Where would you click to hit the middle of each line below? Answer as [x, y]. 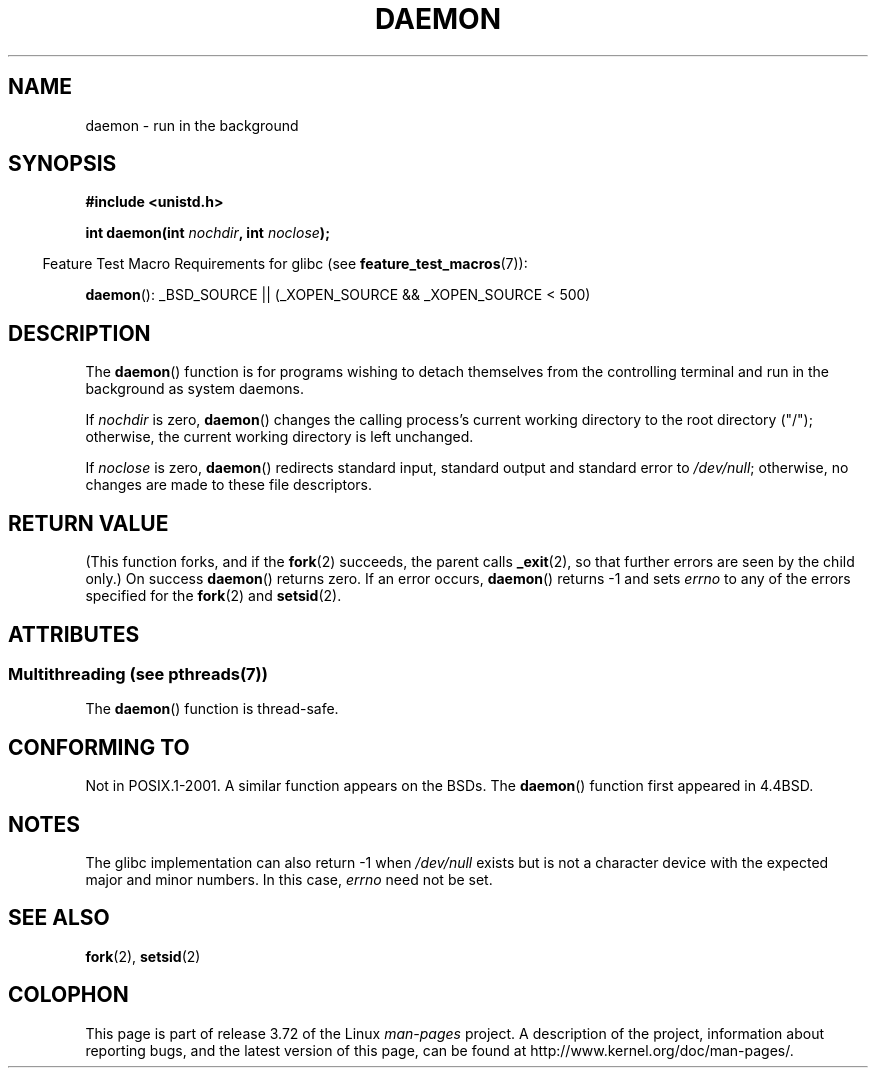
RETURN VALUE [88, 523]
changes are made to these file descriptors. [229, 485]
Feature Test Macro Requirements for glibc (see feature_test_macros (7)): [285, 264]
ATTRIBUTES [74, 634]
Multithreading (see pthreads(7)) [138, 673]
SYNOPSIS [62, 164]
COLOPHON [68, 995]
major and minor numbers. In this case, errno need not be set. [289, 880]
